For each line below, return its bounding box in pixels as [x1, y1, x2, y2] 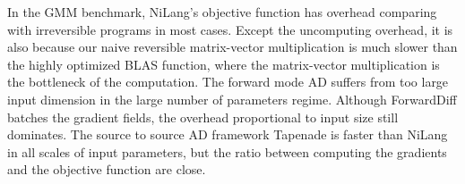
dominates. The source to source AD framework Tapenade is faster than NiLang [7, 125, 448, 144]
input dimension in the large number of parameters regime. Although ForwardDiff [7, 89, 457, 108]
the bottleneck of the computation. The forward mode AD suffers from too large [7, 72, 449, 91]
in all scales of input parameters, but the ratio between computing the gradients [7, 142, 447, 161]
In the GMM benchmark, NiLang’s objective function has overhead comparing [7, 3, 437, 21]
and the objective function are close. [7, 160, 206, 179]
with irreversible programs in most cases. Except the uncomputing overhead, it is [7, 20, 453, 38]
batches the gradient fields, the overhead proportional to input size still [7, 107, 399, 126]
